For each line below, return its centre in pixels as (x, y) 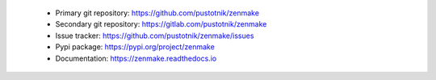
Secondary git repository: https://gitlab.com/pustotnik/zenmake (161, 24)
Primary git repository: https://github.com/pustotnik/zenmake (157, 13)
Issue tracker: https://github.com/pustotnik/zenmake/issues (155, 36)
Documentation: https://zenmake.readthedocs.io (136, 58)
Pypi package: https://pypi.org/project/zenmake (135, 47)
